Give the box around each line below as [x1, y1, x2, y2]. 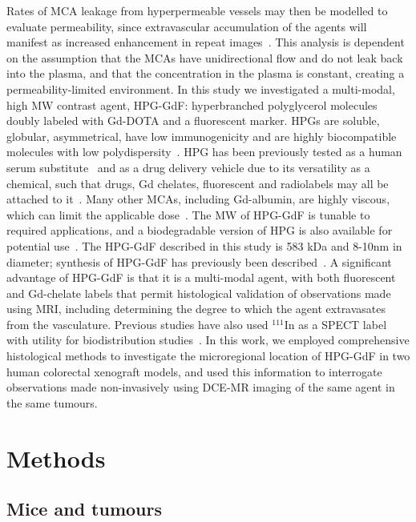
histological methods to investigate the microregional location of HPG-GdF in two [6, 347, 410, 364]
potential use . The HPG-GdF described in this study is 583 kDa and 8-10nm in [6, 237, 402, 254]
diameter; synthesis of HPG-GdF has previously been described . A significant [6, 253, 392, 270]
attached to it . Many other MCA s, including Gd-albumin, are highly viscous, [6, 191, 390, 207]
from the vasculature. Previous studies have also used [6, 315, 269, 332]
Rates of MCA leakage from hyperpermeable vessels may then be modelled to [6, 2, 388, 18]
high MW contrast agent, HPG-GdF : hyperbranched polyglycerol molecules [6, 96, 378, 113]
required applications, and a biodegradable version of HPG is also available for [6, 222, 393, 239]
